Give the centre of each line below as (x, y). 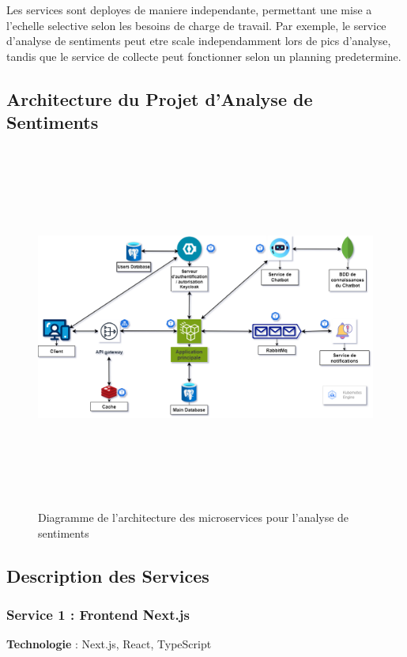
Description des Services (108, 575)
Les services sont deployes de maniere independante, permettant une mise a (189, 9)
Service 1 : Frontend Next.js (98, 614)
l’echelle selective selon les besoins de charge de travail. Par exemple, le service (196, 25)
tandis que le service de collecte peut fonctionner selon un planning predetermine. (204, 56)
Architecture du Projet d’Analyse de (160, 98)
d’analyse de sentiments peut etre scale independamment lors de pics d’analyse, (199, 41)
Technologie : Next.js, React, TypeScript (109, 644)
